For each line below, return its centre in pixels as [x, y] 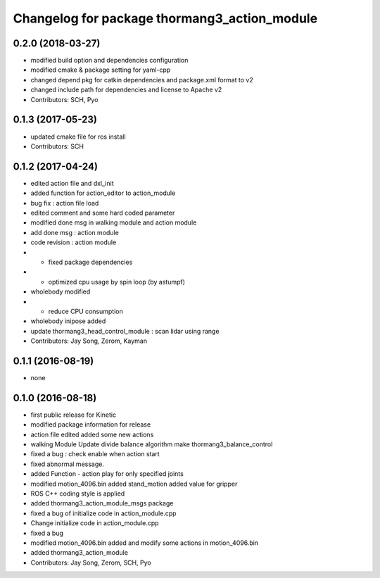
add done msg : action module [75, 232]
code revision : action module [74, 242]
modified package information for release [91, 425]
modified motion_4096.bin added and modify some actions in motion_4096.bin [145, 543]
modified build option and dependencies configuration [109, 61]
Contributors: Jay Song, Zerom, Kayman [89, 341]
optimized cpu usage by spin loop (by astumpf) [117, 282]
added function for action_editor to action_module [103, 193]
